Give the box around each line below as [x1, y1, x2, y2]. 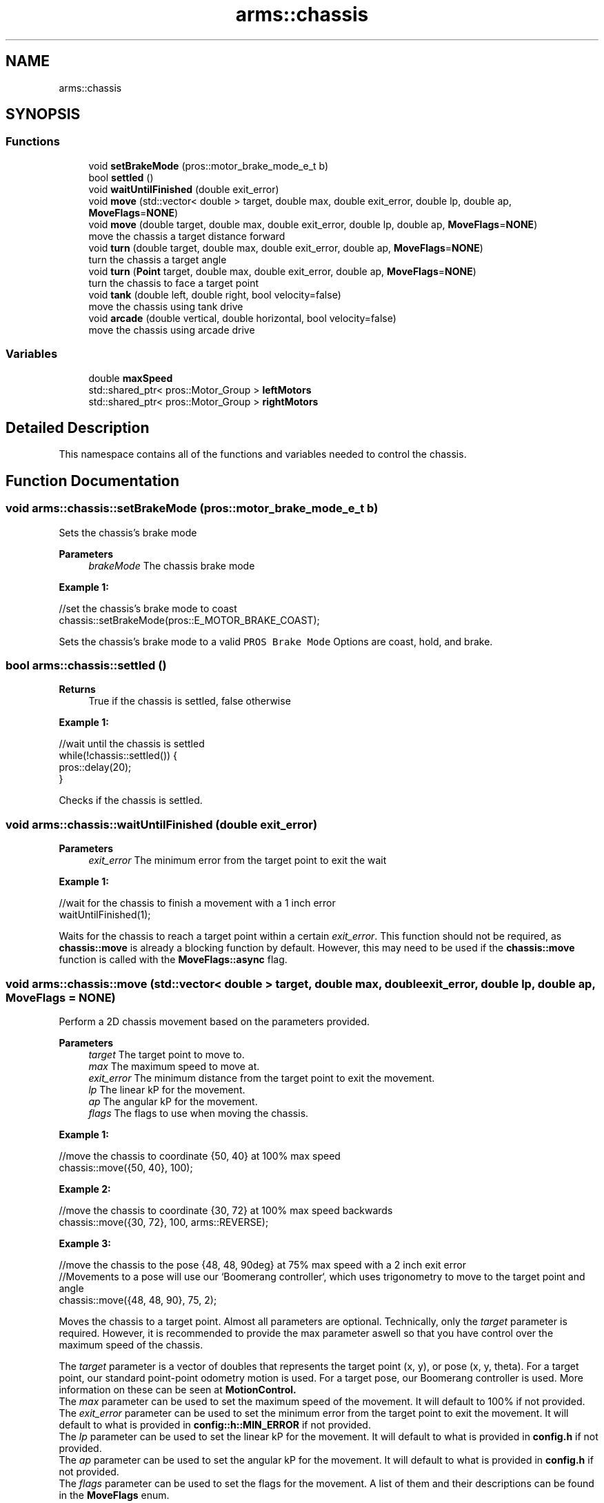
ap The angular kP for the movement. [88, 1095, 258, 1107]
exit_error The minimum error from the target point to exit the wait [88, 854, 387, 867]
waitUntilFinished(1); [59, 909, 151, 921]
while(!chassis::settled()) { [59, 749, 178, 762]
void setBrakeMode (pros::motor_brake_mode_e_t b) [88, 159, 329, 172]
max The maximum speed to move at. [88, 1060, 260, 1072]
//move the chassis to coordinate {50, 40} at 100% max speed [59, 1149, 341, 1162]
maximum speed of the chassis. [59, 1338, 203, 1351]
